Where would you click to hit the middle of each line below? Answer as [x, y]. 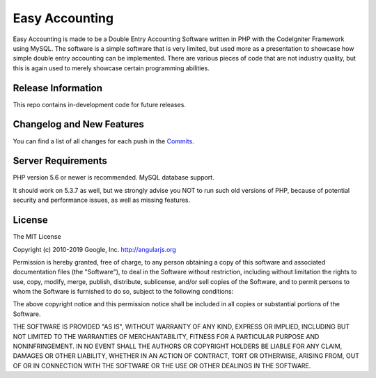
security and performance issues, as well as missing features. [102, 200]
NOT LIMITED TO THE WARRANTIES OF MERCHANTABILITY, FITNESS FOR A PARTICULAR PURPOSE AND [166, 336]
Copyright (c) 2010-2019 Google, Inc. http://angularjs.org [95, 249]
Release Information [58, 88]
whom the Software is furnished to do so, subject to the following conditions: [123, 292]
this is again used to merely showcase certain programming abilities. [111, 68]
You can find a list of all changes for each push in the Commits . [103, 141]
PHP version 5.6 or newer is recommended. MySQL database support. [114, 178]
